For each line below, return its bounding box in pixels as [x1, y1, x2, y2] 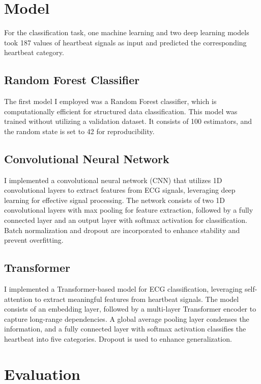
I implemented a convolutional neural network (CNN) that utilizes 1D [4, 174, 222, 185]
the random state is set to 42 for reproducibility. [4, 125, 155, 136]
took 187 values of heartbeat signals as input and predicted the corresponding [4, 37, 247, 47]
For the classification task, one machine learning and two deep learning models [4, 27, 249, 38]
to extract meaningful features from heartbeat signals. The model [35, 293, 239, 304]
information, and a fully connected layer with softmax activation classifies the [4, 323, 246, 334]
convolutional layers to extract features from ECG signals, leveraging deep [4, 185, 236, 195]
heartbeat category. [4, 47, 64, 58]
